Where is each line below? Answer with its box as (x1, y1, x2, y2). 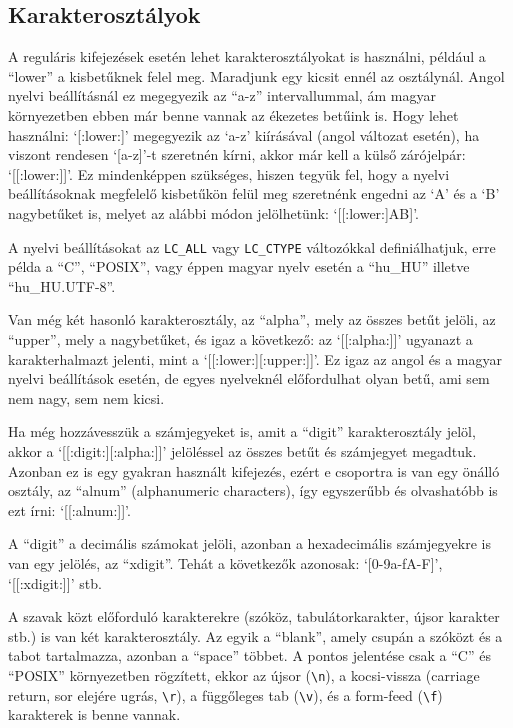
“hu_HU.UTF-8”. (8, 275, 116, 296)
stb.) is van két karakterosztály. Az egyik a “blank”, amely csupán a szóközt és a (8, 625, 503, 646)
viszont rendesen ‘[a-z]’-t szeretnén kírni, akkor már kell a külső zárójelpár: (8, 144, 466, 165)
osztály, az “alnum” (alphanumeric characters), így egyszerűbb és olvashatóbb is (8, 480, 498, 501)
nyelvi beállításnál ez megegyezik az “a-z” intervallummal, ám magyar (8, 85, 436, 106)
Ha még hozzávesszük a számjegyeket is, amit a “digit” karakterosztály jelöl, (8, 421, 476, 442)
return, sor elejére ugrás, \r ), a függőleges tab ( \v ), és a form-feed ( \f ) (8, 684, 443, 705)
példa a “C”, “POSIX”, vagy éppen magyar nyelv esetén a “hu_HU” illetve (8, 256, 470, 277)
